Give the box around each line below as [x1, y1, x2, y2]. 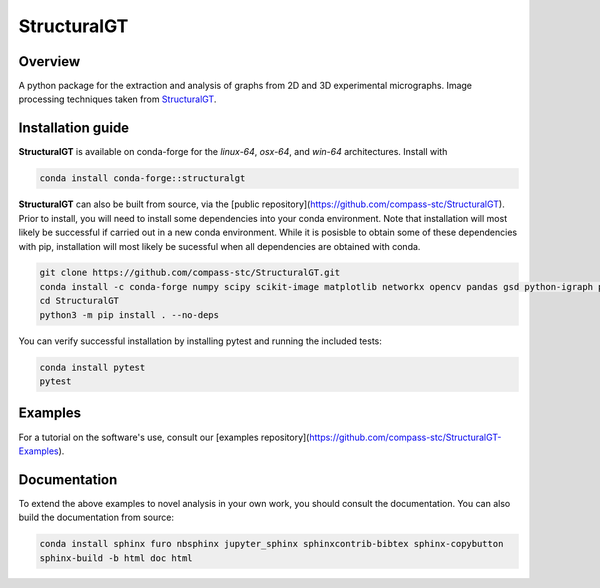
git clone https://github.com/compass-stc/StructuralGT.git [39, 267, 341, 279]
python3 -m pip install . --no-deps [39, 309, 220, 320]
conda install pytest [39, 361, 146, 373]
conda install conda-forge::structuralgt [39, 173, 246, 184]
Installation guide [18, 120, 130, 137]
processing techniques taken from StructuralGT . [18, 93, 217, 105]
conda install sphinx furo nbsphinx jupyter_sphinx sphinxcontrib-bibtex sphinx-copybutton [39, 538, 504, 550]
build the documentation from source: [18, 511, 175, 524]
